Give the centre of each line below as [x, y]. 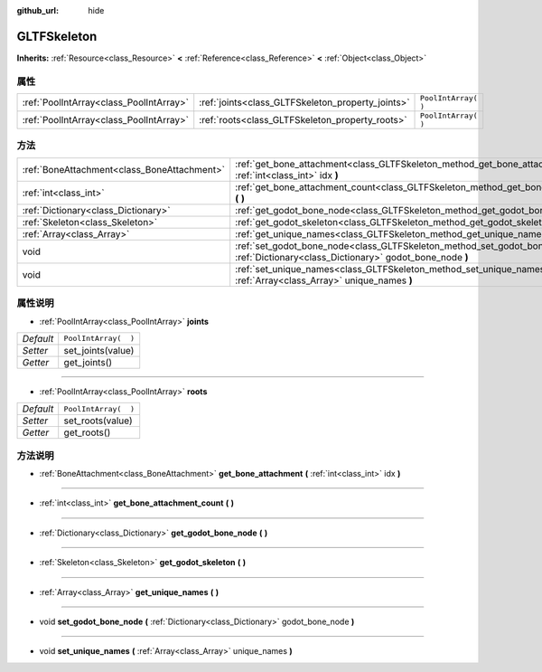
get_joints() [88, 362]
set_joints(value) [99, 350]
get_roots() [87, 432]
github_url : [37, 10]
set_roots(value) [98, 421]
